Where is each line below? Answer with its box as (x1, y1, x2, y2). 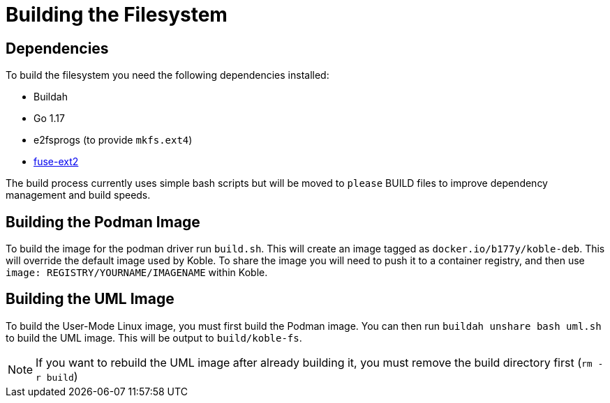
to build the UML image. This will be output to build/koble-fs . (6, 331, 302, 344)
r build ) (36, 369, 78, 383)
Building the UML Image (6, 290, 174, 308)
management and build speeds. (6, 189, 151, 201)
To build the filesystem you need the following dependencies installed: (6, 69, 329, 82)
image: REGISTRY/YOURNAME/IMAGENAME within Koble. (6, 266, 268, 279)
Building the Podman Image (6, 213, 200, 231)
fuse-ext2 (34, 155, 79, 168)
